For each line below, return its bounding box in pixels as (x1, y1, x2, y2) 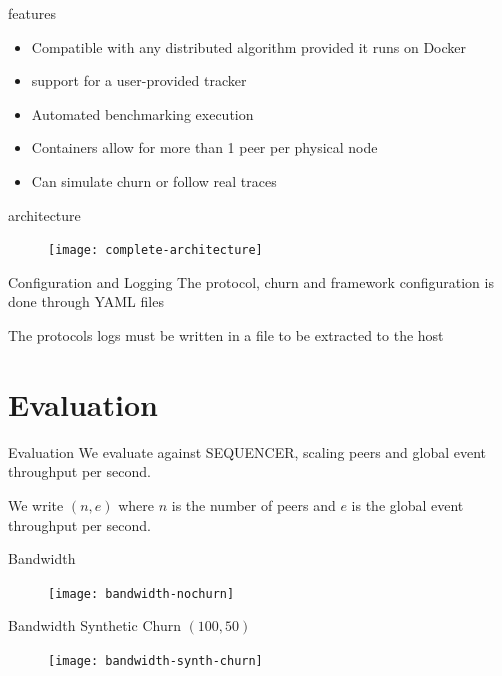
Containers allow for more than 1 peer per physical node (31, 137, 378, 158)
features (8, 3, 56, 23)
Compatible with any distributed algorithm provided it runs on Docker (31, 36, 467, 57)
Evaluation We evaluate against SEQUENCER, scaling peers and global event (8, 441, 487, 462)
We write (8, 494, 64, 515)
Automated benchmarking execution (31, 103, 254, 124)
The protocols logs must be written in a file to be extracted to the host (8, 325, 444, 345)
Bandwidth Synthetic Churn (8, 615, 181, 636)
